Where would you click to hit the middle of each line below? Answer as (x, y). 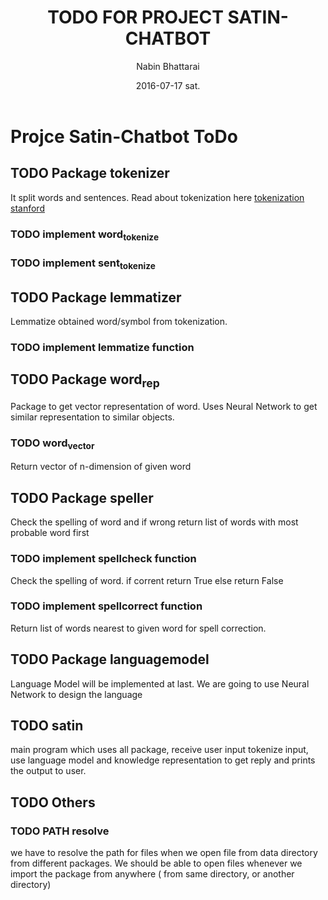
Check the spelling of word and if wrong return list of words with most (154, 522)
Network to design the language (76, 694)
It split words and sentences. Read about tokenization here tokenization (157, 197)
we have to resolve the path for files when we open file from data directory (164, 853)
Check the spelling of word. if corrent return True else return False (147, 580)
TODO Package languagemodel (110, 659)
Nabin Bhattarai (168, 66)
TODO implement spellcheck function (103, 559)
